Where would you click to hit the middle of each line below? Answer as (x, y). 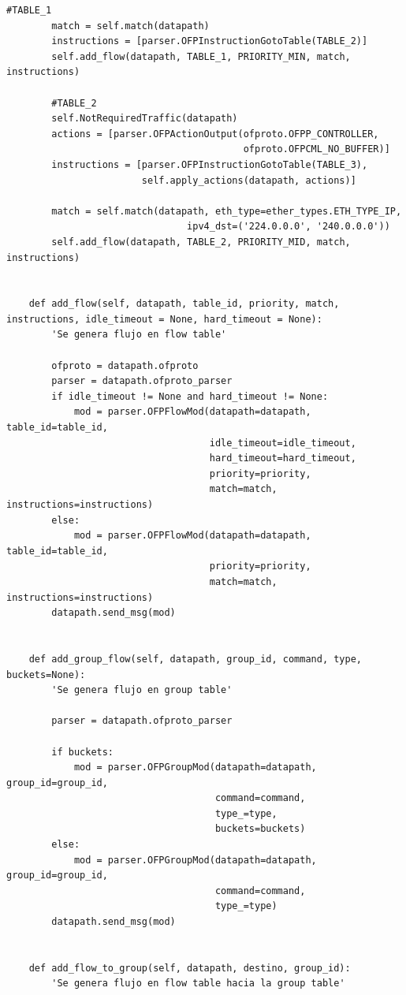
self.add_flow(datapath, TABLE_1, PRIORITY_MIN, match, (201, 56)
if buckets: (83, 752)
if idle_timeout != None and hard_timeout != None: (190, 396)
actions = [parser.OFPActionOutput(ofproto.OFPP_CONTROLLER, (215, 134)
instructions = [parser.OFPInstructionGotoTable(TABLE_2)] (210, 41)
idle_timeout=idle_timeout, (283, 443)
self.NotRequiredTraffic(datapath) (145, 119)
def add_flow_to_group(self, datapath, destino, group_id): (190, 968)
